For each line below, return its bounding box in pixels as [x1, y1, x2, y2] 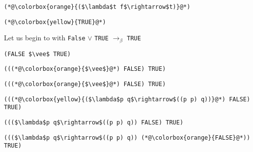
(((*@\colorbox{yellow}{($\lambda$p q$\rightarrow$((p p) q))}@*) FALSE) [4, 95, 251, 103]
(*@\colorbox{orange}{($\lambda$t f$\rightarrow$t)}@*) [4, 3, 191, 10]
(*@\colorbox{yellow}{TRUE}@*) [4, 18, 106, 26]
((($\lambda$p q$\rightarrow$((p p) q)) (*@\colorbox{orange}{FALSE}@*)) [4, 134, 251, 141]
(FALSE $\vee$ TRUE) [4, 50, 71, 58]
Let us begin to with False [4, 32, 85, 43]
